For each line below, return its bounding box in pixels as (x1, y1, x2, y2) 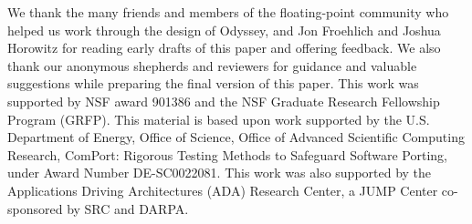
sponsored (7, 199, 63, 218)
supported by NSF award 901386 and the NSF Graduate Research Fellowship (7, 91, 440, 110)
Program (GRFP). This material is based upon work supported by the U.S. (7, 109, 430, 128)
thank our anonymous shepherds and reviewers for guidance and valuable (7, 56, 417, 75)
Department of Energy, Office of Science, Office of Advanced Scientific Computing (7, 127, 465, 147)
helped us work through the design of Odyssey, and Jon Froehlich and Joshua (7, 20, 441, 39)
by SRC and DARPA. (67, 199, 189, 218)
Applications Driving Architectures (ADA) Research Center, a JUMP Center (7, 180, 438, 199)
